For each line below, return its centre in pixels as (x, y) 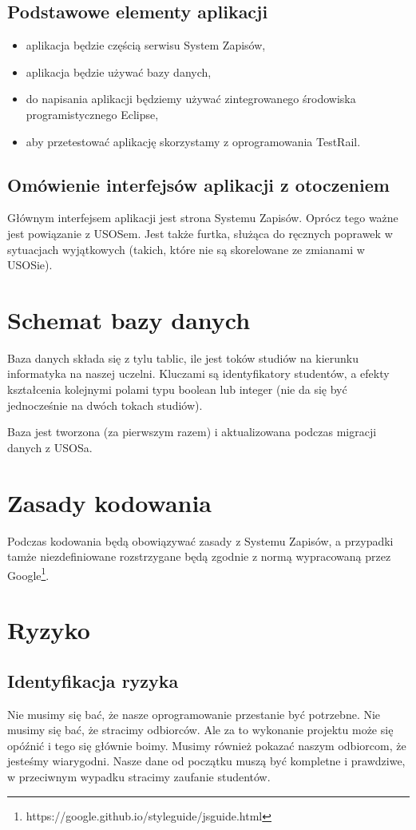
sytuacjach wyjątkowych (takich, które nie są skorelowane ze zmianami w (186, 249)
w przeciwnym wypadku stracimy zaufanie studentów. (139, 776)
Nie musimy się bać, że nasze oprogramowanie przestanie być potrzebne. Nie (194, 714)
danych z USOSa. (50, 447)
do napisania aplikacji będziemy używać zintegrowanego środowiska (191, 99)
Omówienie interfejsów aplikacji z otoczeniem (198, 184)
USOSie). (30, 265)
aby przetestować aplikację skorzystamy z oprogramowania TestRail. (193, 141)
